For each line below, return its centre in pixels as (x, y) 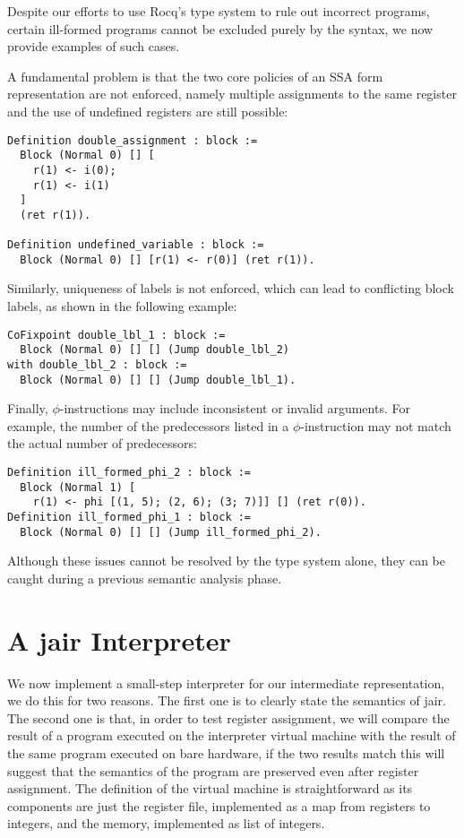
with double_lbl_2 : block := (97, 364)
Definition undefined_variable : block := (136, 245)
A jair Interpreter (119, 639)
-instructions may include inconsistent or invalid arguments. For (235, 408)
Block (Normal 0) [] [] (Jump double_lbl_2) (155, 350)
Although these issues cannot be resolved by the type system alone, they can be (226, 561)
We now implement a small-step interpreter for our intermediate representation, (226, 682)
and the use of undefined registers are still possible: (148, 111)
